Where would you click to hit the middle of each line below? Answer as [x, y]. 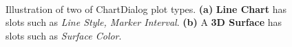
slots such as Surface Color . [64, 35]
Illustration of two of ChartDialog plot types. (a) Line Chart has [146, 9]
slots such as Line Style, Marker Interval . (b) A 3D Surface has [144, 22]
